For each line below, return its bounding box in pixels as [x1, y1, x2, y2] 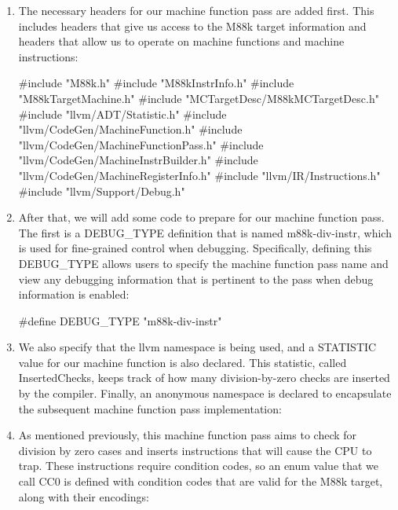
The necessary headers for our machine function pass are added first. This [18, 2, 374, 18]
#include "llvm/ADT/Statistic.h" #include [18, 105, 227, 122]
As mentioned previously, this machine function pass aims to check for [18, 427, 357, 443]
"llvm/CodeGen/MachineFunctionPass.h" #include [18, 136, 264, 152]
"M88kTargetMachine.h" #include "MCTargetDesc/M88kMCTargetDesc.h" [18, 90, 379, 106]
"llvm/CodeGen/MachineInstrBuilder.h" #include [18, 152, 258, 168]
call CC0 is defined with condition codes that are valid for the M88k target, [18, 473, 383, 490]
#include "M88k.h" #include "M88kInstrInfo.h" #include [18, 75, 294, 91]
